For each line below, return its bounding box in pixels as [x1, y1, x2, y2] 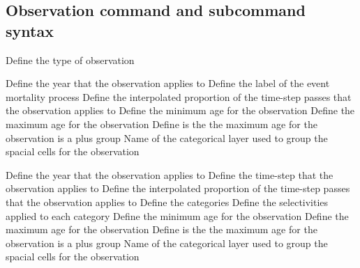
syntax [6, 19, 54, 41]
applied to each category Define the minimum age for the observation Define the [6, 208, 349, 223]
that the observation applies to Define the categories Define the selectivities [6, 194, 329, 209]
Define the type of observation [6, 52, 135, 67]
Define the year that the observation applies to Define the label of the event [6, 76, 330, 90]
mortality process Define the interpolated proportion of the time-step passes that [6, 89, 352, 104]
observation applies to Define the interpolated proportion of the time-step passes [6, 181, 350, 196]
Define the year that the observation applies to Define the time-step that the [6, 167, 333, 182]
